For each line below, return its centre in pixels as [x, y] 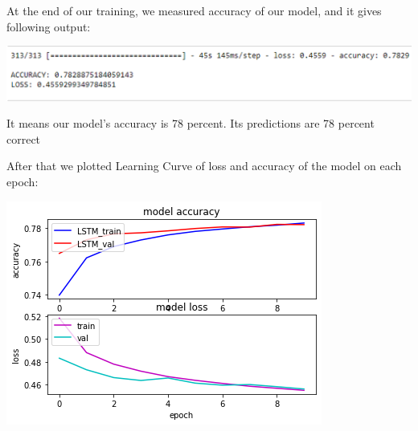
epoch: [23, 181]
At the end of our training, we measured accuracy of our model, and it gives [194, 10]
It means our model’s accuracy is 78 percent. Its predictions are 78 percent [191, 123]
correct [24, 138]
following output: [49, 26]
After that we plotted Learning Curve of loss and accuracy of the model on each [204, 166]
